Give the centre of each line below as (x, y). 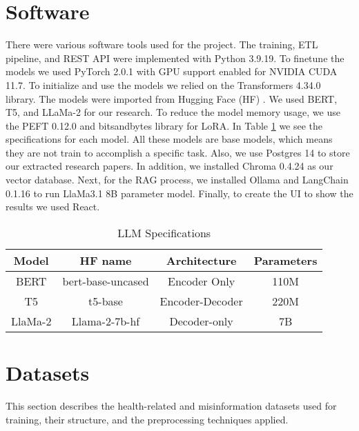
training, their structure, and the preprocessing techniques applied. (147, 419)
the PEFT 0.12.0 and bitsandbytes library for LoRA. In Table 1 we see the (164, 125)
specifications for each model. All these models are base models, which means (169, 139)
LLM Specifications (164, 232)
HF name (106, 260)
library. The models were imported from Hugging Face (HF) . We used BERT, (172, 98)
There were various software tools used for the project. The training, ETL (162, 44)
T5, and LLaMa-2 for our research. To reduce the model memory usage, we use (173, 112)
